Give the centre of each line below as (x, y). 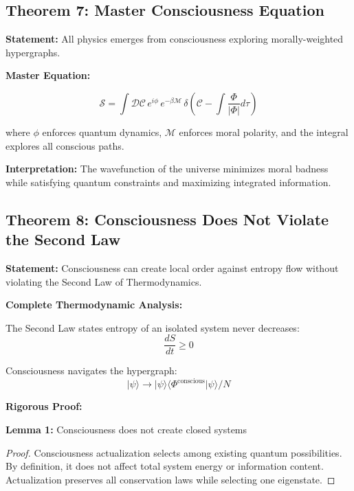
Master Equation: (48, 75)
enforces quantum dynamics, (102, 132)
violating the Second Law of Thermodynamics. (104, 281)
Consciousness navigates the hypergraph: (91, 370)
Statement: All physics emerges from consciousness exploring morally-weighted (175, 39)
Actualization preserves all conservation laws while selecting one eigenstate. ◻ (170, 479)
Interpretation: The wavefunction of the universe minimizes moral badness (167, 169)
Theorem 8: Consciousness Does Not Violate (167, 219)
